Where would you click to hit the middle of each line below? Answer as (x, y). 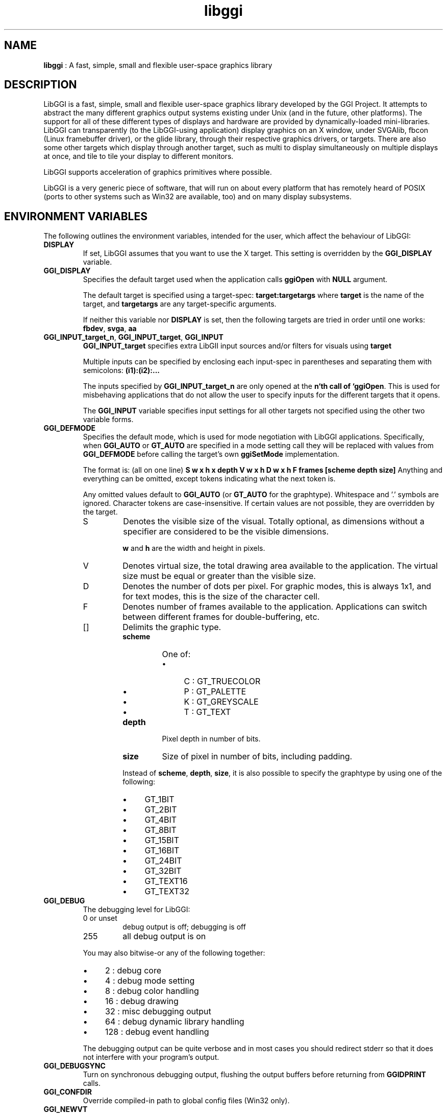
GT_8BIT (160, 830)
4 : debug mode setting (150, 981)
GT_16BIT (162, 851)
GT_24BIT (163, 861)
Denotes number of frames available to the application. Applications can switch (275, 607)
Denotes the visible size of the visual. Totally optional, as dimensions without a (274, 521)
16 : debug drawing (142, 1001)
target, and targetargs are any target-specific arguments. (180, 304)
